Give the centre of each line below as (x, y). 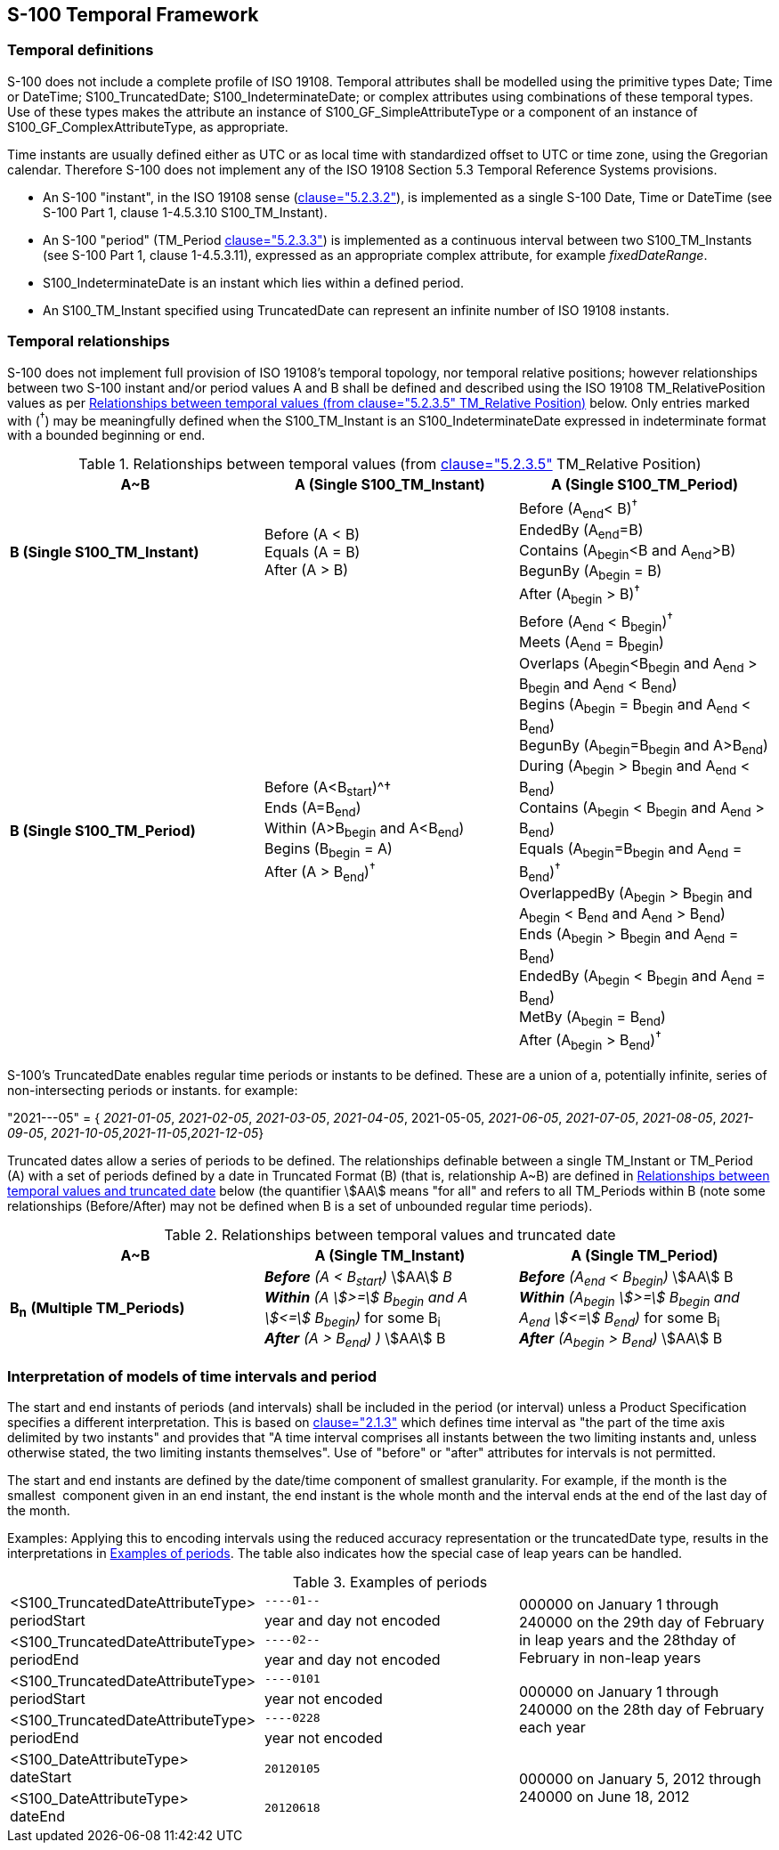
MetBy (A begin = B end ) (592, 1018)
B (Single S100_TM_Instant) (105, 552)
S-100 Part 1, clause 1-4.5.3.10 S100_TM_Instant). (185, 212)
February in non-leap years (610, 1658)
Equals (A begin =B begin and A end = (630, 850)
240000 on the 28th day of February (641, 1710)
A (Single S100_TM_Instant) (390, 485)
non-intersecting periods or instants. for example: (153, 1090)
